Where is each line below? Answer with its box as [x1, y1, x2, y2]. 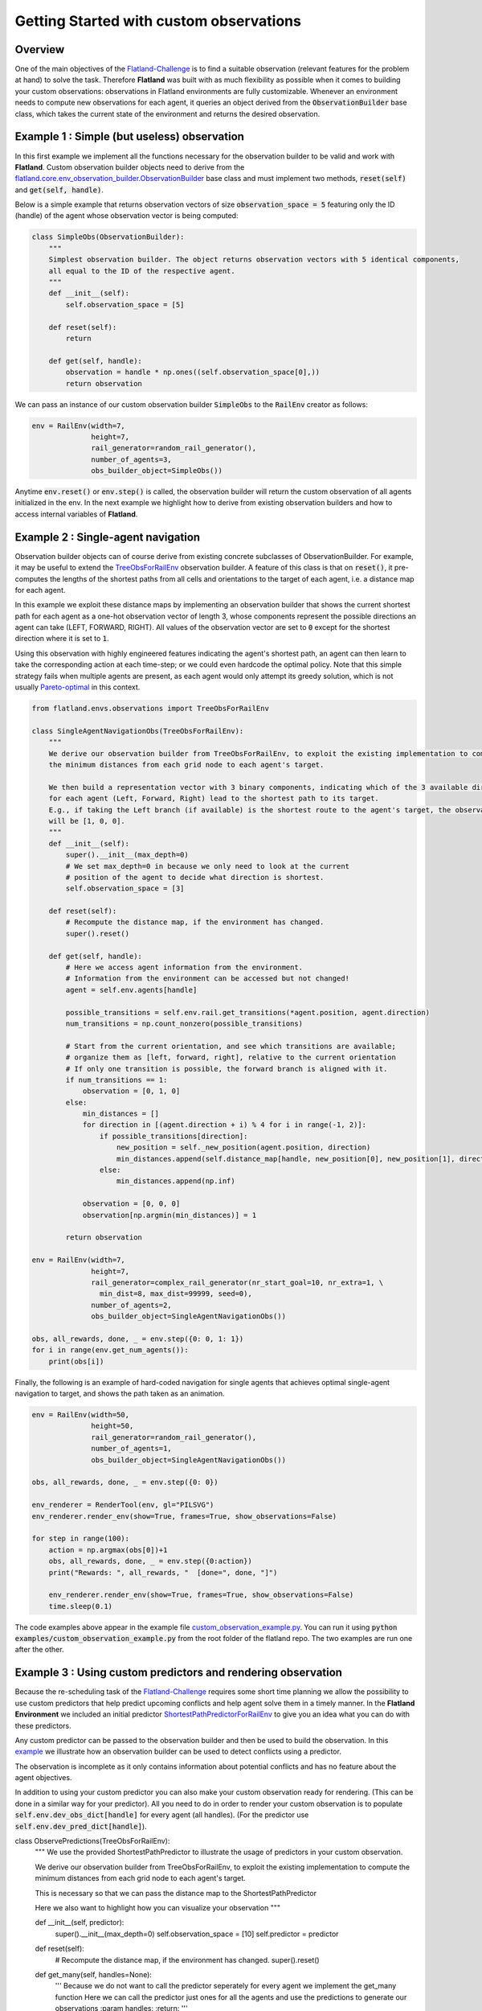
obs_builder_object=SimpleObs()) [91, 467, 223, 475]
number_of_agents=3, [91, 454, 172, 464]
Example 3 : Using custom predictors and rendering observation [14, 1666, 343, 1680]
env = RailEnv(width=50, [31, 1410, 130, 1420]
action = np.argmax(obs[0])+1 [48, 1545, 168, 1554]
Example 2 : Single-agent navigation [14, 530, 201, 544]
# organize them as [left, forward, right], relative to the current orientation [65, 1053, 397, 1062]
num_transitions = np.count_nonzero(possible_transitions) [65, 1018, 304, 1028]
